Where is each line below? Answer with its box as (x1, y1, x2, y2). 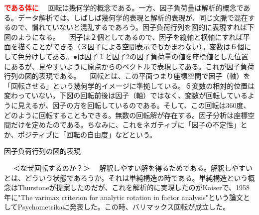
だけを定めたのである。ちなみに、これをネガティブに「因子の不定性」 (10, 119, 241, 130)
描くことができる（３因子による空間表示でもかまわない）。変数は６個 (17, 41, 245, 52)
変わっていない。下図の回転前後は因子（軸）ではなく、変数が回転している (4, 90, 248, 101)
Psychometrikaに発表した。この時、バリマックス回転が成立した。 (17, 202, 230, 212)
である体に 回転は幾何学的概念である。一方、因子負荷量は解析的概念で (4, 2, 244, 12)
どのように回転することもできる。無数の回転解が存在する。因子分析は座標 (4, 109, 248, 120)
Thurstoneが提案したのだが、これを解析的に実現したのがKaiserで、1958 (17, 182, 250, 193)
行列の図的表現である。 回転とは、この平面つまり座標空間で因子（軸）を (4, 71, 251, 81)
